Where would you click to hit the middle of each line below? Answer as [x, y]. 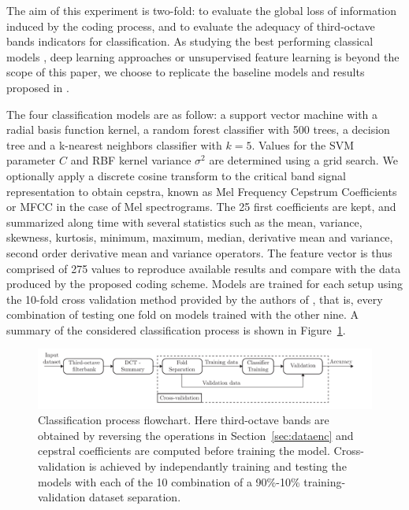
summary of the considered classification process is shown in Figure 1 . [176, 329]
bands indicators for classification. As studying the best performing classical [190, 41]
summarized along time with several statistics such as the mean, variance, [184, 222]
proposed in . [38, 87]
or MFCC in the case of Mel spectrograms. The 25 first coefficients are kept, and [201, 207]
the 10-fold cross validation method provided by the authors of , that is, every [195, 299]
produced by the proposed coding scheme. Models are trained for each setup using [205, 284]
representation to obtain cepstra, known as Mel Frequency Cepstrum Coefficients [202, 191]
